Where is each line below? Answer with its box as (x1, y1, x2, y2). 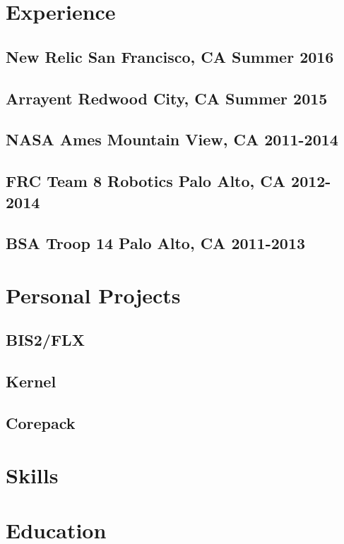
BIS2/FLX (6, 329, 85, 351)
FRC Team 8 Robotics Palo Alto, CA (6, 170, 286, 192)
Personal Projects (6, 280, 181, 309)
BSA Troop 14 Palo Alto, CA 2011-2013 (6, 232, 306, 254)
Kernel (6, 370, 57, 392)
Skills (6, 460, 59, 489)
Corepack (6, 412, 76, 433)
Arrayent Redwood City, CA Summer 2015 (6, 87, 328, 109)
